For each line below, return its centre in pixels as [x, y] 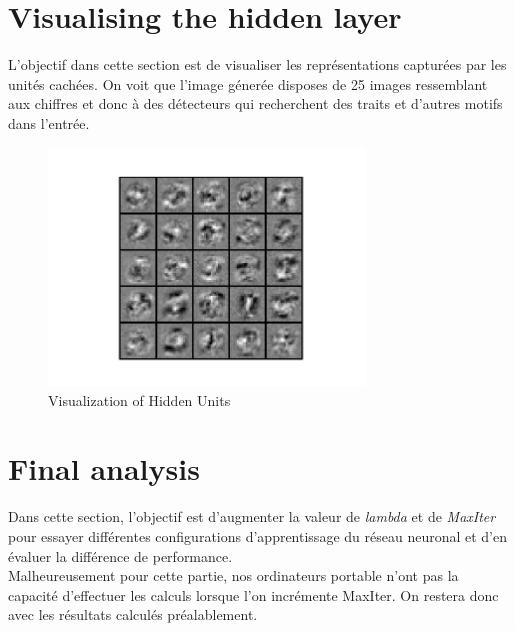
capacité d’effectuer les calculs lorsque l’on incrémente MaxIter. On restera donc [253, 594]
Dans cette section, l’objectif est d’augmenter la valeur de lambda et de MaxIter [252, 516]
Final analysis [104, 468]
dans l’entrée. [49, 122]
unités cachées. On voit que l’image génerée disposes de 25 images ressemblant [248, 83]
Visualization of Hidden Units [139, 399]
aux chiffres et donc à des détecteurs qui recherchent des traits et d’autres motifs [255, 103]
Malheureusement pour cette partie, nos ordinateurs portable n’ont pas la [233, 575]
